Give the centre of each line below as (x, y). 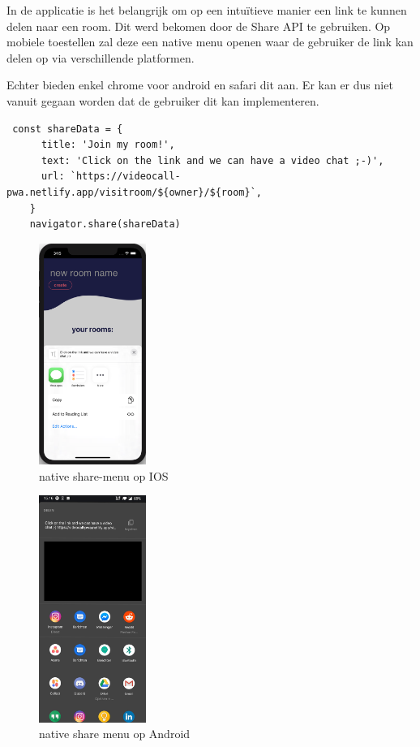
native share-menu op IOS (104, 475)
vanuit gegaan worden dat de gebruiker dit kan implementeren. (163, 100)
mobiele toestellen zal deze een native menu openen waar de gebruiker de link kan (210, 42)
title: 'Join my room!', (108, 145)
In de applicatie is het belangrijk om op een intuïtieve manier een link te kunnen (207, 10)
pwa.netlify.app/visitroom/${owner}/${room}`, (134, 192)
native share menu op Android (115, 734)
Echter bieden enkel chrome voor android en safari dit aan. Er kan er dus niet (200, 85)
